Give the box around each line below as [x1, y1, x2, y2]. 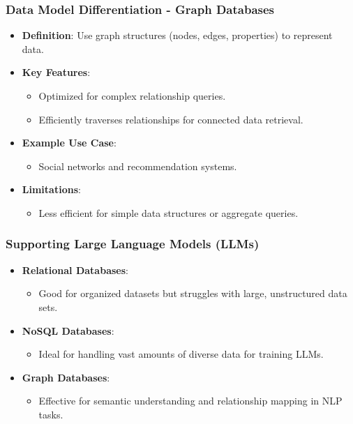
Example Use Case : [22, 135, 117, 150]
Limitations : [22, 182, 81, 197]
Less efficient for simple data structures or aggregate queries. [38, 205, 299, 220]
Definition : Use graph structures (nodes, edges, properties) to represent [22, 28, 333, 43]
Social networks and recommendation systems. [38, 158, 237, 173]
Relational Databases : [22, 262, 128, 277]
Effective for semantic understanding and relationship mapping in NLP [38, 393, 343, 408]
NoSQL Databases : [22, 323, 114, 338]
